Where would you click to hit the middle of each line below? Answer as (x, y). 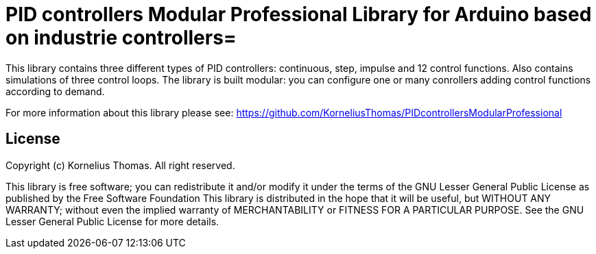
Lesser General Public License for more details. (112, 221)
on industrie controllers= (121, 38)
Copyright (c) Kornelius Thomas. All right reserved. (120, 165)
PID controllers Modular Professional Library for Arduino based (299, 14)
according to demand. (55, 91)
